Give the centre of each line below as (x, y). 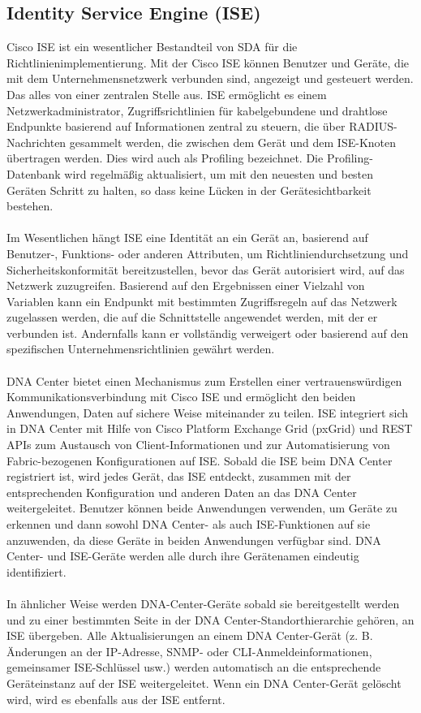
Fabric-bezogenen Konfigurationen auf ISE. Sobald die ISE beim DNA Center (200, 460)
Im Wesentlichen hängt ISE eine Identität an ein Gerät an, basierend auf (187, 238)
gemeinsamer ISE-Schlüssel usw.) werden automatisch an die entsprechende (194, 667)
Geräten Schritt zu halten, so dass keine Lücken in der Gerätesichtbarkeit (189, 190)
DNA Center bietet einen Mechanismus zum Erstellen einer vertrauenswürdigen (204, 380)
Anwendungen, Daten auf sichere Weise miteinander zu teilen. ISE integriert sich (208, 412)
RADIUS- (373, 126)
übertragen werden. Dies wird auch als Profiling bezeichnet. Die (165, 158)
